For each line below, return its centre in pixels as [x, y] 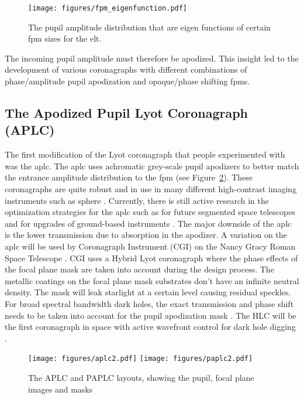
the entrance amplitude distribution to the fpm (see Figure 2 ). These [129, 177]
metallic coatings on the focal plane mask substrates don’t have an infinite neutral [152, 280]
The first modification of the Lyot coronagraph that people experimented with [145, 154]
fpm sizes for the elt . [65, 38]
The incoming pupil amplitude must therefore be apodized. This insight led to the [152, 58]
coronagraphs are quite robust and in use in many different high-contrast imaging [151, 189]
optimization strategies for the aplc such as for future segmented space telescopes [150, 212]
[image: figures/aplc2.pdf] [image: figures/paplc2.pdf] [141, 359]
